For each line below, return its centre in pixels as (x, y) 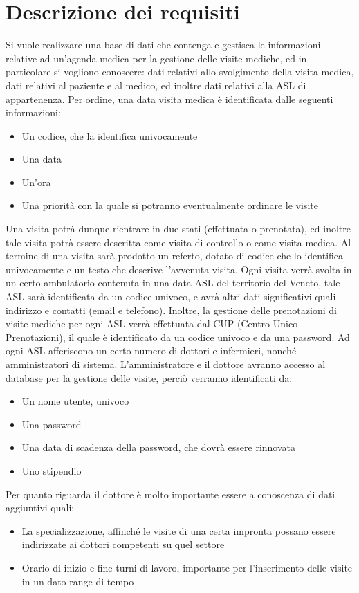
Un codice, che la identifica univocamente (110, 135)
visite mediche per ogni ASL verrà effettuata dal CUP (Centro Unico (152, 323)
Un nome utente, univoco (75, 401)
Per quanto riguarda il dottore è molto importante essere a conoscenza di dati (171, 494)
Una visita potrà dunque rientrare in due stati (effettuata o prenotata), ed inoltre (178, 229)
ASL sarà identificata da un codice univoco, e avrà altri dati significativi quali (171, 296)
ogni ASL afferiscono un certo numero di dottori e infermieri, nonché (151, 350)
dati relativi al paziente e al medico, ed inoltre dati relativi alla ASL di (156, 85)
